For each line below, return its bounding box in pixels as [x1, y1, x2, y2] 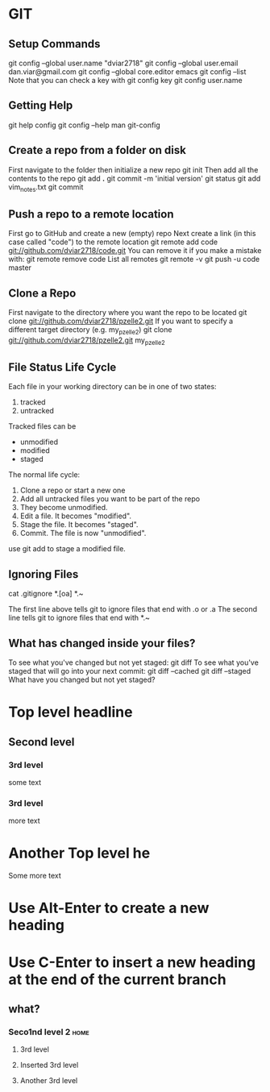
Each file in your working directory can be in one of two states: [8, 382, 217, 392]
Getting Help [8, 98, 73, 113]
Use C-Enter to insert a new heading [8, 953, 256, 971]
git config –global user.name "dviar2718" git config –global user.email [8, 58, 239, 68]
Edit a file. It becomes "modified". [19, 511, 131, 521]
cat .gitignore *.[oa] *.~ [8, 589, 84, 599]
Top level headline [8, 703, 133, 721]
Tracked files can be [8, 421, 77, 431]
